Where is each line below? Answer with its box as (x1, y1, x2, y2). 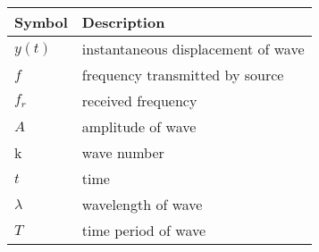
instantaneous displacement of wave (81, 38, 305, 59)
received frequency (81, 90, 197, 111)
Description (81, 12, 165, 32)
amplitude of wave (81, 116, 197, 137)
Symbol (14, 12, 68, 32)
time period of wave (81, 220, 206, 240)
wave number (81, 142, 164, 163)
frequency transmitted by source (81, 64, 284, 85)
